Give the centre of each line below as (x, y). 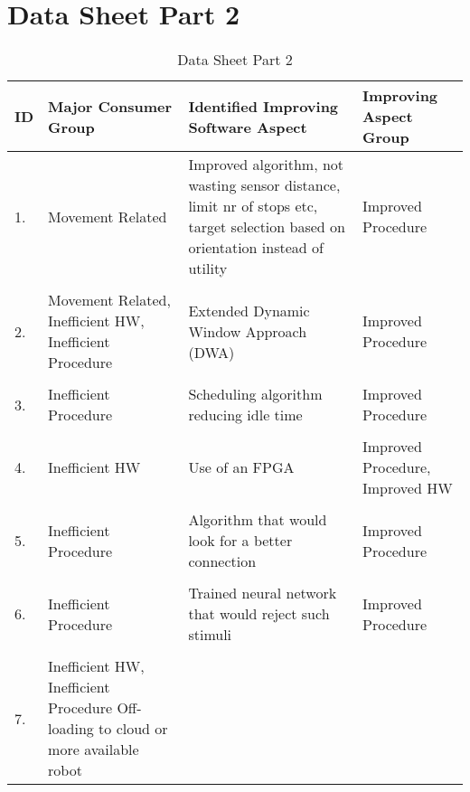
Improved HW (408, 488)
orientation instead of (256, 248)
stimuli (210, 635)
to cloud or (133, 729)
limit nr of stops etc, (253, 206)
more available (94, 750)
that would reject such (259, 614)
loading (71, 729)
